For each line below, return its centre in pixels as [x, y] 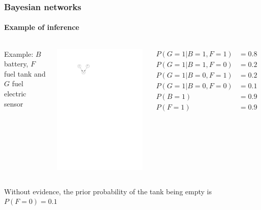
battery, [16, 64]
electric [15, 94]
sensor [14, 103]
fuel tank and [25, 73]
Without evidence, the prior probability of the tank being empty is [108, 191]
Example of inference [42, 27]
